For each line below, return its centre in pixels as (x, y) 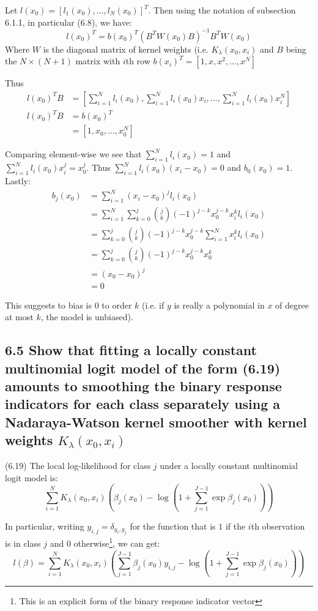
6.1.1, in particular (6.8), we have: (68, 22)
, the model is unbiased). (87, 317)
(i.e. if (153, 305)
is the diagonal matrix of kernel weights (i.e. (126, 49)
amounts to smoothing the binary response (143, 386)
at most (19, 317)
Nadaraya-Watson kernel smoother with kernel (156, 422)
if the (235, 526)
